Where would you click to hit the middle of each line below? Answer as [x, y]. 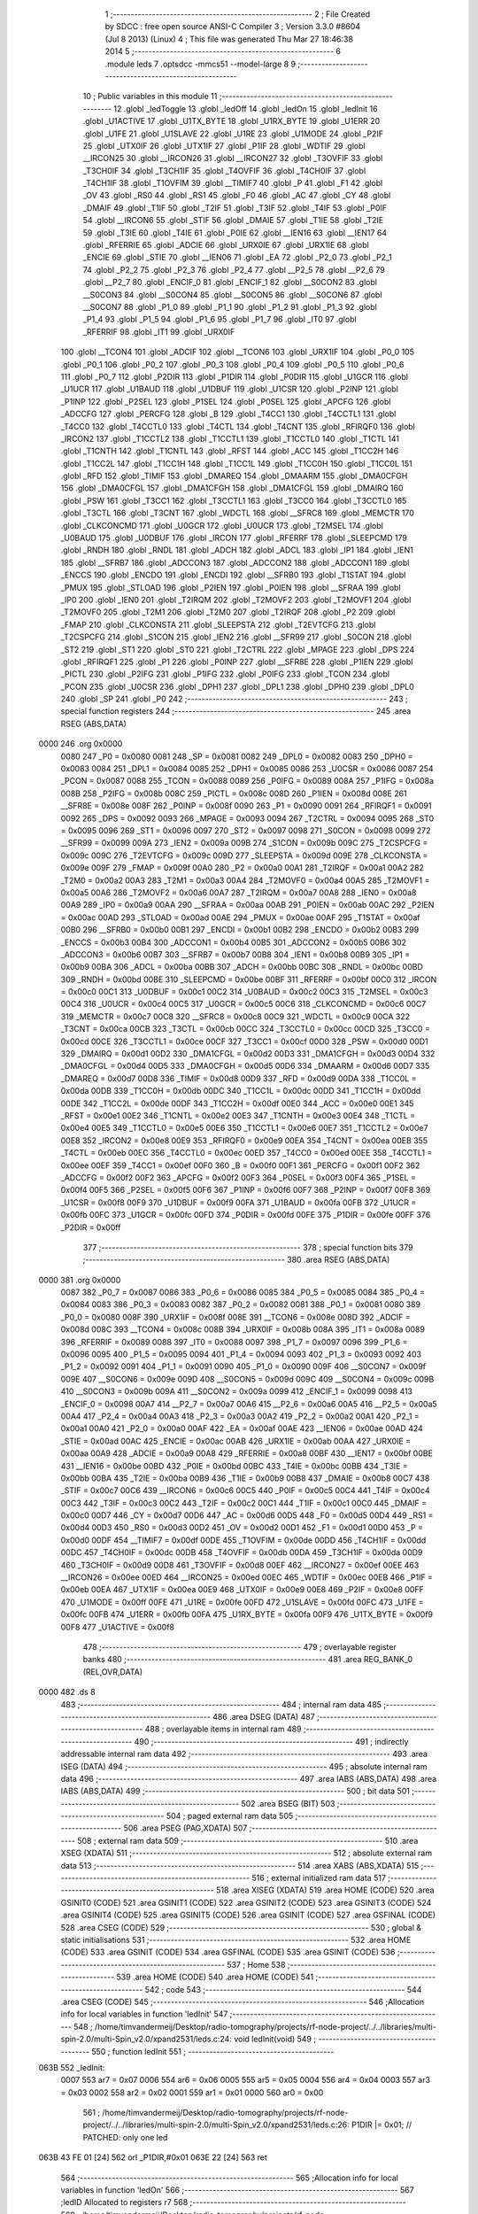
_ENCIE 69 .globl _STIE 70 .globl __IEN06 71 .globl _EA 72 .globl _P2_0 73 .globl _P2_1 [238, 258]
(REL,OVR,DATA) [113, 1672]
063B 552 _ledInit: [72, 2067]
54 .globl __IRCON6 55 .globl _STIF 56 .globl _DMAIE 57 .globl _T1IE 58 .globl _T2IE [233, 221]
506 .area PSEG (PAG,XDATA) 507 [185, 1828]
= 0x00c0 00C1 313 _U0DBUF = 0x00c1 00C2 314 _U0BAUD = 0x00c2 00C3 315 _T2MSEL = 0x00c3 [244, 992]
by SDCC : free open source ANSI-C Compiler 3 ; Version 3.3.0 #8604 [233, 27]
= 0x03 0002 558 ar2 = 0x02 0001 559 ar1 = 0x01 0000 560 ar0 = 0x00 [192, 2092]
